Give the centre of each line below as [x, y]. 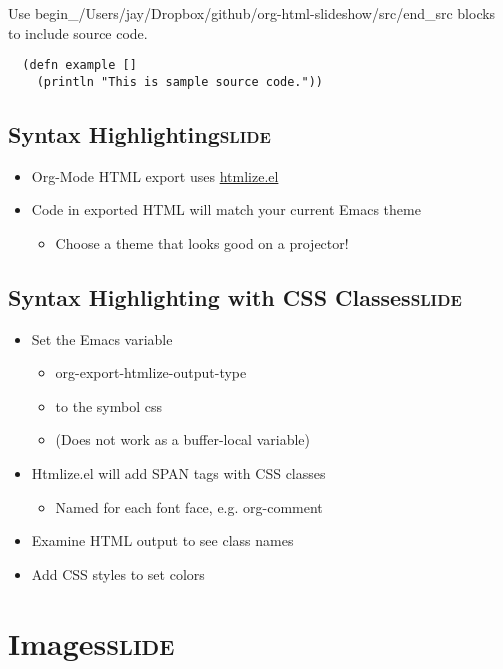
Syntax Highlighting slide [139, 133]
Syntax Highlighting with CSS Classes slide [235, 296]
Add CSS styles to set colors [118, 573]
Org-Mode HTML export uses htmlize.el [155, 175]
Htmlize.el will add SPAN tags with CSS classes [178, 473]
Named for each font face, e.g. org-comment [189, 506]
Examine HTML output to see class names [162, 540]
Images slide [91, 642]
